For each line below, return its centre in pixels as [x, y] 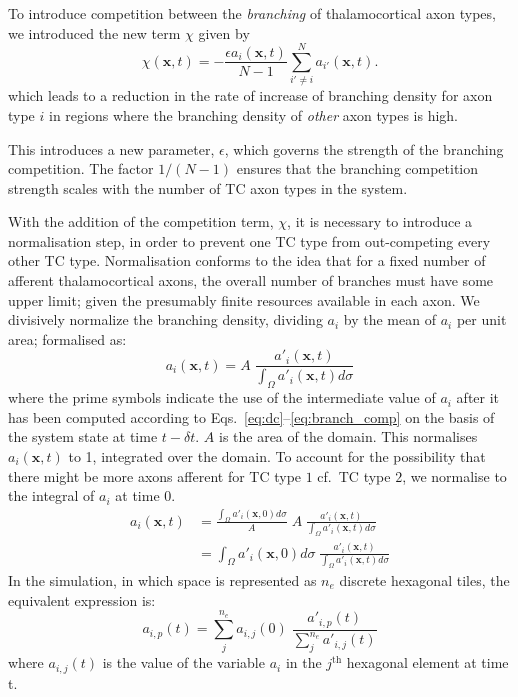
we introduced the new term [94, 32]
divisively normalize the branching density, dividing [165, 319]
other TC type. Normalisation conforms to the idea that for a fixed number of [247, 260]
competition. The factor [81, 168]
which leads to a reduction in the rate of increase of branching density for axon [250, 95]
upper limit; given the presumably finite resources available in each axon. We [244, 299]
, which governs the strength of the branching [364, 148]
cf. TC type [354, 475]
